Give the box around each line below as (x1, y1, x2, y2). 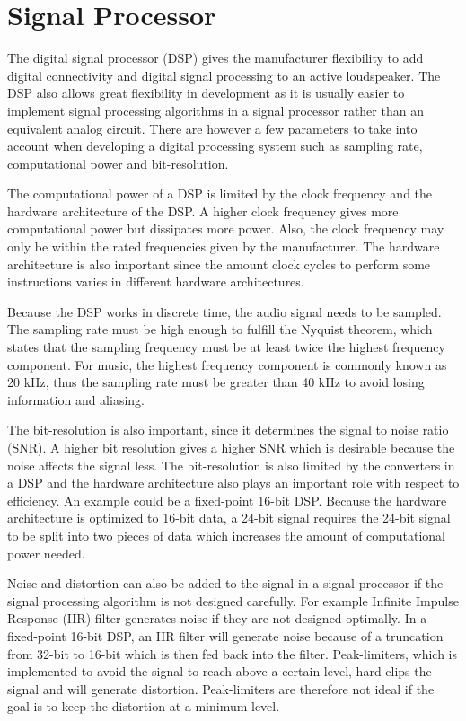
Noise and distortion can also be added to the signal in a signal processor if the (7, 574, 444, 593)
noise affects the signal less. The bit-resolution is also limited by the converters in (7, 455, 455, 474)
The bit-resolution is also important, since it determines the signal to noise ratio (7, 420, 449, 439)
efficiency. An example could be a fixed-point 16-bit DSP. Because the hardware (7, 490, 447, 509)
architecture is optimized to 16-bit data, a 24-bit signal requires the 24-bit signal (7, 508, 451, 527)
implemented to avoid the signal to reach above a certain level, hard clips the (7, 662, 432, 681)
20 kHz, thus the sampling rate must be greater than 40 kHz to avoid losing (7, 373, 425, 391)
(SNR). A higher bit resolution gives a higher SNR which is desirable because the (7, 438, 455, 456)
